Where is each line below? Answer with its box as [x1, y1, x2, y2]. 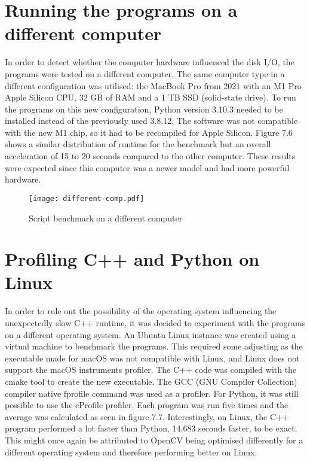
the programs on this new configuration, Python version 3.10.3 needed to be [5, 102, 283, 115]
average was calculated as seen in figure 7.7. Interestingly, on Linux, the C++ [5, 410, 289, 423]
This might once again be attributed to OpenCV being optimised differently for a [5, 433, 303, 446]
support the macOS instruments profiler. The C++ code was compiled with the [5, 363, 297, 376]
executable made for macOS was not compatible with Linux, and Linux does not [5, 351, 300, 364]
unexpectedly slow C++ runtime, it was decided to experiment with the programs [5, 317, 306, 329]
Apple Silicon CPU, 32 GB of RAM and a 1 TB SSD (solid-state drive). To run [5, 91, 296, 104]
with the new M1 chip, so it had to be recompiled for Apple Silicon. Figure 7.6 [5, 126, 293, 138]
